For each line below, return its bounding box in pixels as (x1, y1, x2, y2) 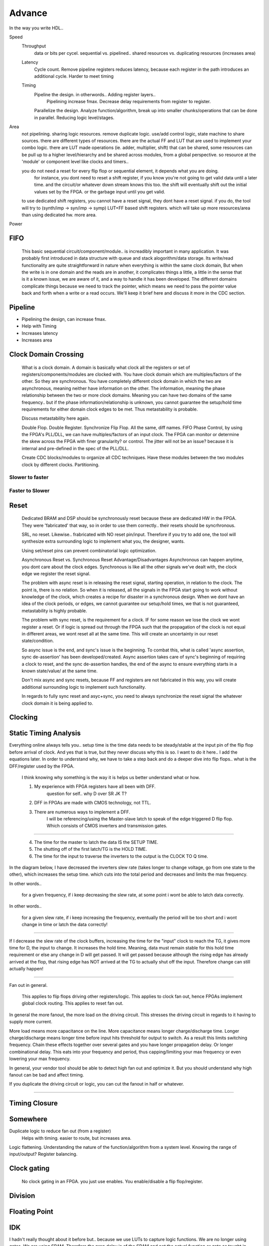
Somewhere (9, 1115, 48, 1123)
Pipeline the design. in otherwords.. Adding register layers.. (34, 91, 156, 97)
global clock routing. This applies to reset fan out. (21, 1000, 124, 1006)
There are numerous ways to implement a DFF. (34, 809, 131, 815)
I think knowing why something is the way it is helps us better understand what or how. (21, 775, 200, 780)
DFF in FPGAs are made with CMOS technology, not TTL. (34, 800, 151, 806)
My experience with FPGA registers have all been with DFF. (34, 783, 156, 789)
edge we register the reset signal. (21, 571, 91, 577)
